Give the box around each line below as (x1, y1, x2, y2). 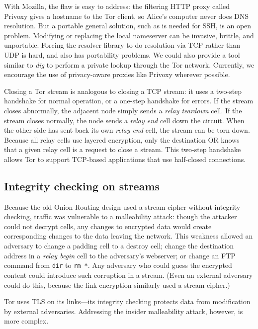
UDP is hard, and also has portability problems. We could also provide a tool (4, 49, 240, 60)
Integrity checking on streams (4, 178, 160, 193)
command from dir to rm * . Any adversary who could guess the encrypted (4, 260, 232, 270)
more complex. (4, 316, 49, 326)
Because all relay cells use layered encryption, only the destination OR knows (4, 134, 240, 145)
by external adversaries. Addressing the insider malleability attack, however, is (4, 306, 243, 316)
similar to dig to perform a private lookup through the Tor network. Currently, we (4, 59, 255, 70)
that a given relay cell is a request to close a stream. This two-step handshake (4, 144, 241, 155)
